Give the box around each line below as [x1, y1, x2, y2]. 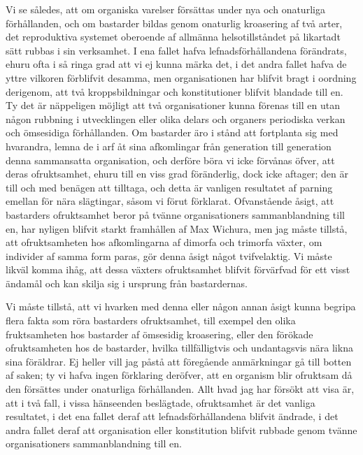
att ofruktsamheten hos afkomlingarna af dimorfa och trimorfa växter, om [6, 235, 322, 250]
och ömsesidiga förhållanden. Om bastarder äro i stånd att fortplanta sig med [6, 125, 339, 140]
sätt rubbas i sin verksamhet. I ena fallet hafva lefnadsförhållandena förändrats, [6, 43, 347, 57]
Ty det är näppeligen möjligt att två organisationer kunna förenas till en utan [6, 98, 340, 113]
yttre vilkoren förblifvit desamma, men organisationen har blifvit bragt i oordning [6, 70, 357, 85]
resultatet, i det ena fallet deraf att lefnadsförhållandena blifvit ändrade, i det [6, 409, 339, 424]
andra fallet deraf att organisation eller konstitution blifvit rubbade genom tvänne [6, 422, 357, 437]
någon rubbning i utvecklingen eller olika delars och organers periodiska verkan [6, 111, 346, 126]
